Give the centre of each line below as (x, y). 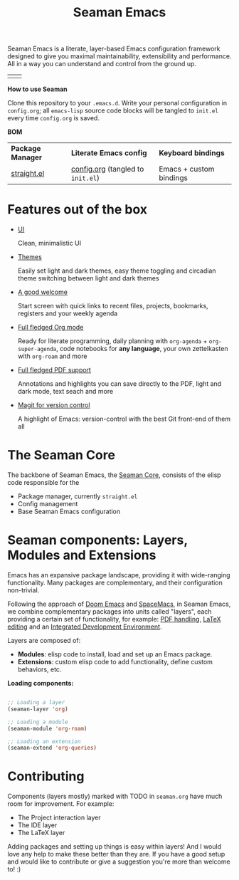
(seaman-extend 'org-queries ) (52, 748)
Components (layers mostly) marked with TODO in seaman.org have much (115, 796)
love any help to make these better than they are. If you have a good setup (116, 854)
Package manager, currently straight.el (78, 496)
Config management (48, 504)
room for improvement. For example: (61, 804)
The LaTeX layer (41, 833)
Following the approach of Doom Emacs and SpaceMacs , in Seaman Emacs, (119, 604)
